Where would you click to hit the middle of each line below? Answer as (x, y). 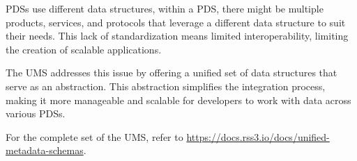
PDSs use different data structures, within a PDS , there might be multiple (165, 8)
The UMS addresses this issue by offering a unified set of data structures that (172, 73)
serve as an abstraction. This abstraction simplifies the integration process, (166, 86)
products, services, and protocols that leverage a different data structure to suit (176, 22)
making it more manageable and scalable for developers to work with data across (178, 100)
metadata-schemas (45, 150)
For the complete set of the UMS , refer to (94, 136)
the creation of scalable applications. (84, 49)
